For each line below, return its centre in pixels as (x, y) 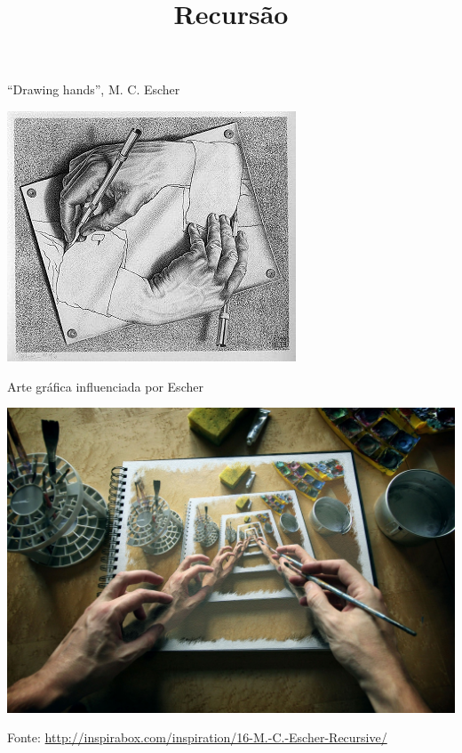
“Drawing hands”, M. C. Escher (94, 89)
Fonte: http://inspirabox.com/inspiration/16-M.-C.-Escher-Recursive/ (197, 737)
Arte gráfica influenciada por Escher (105, 386)
